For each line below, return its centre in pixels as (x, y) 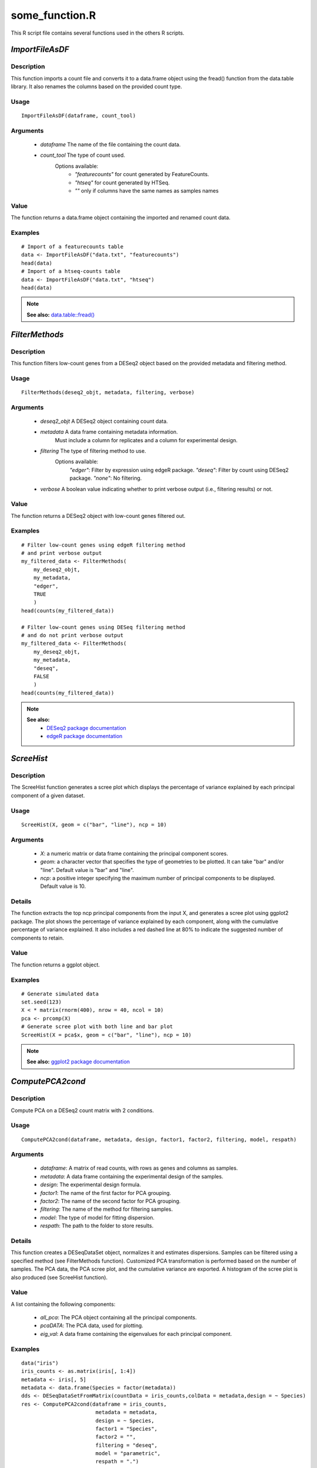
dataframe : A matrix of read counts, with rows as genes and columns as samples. (139, 1168)
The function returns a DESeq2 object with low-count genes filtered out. (98, 516)
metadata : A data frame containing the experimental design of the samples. (132, 1176)
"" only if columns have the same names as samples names (147, 190)
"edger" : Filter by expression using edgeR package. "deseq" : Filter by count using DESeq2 (179, 470)
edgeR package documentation (85, 736)
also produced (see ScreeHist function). (59, 1277)
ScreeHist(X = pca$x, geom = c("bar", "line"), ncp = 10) (107, 1035)
